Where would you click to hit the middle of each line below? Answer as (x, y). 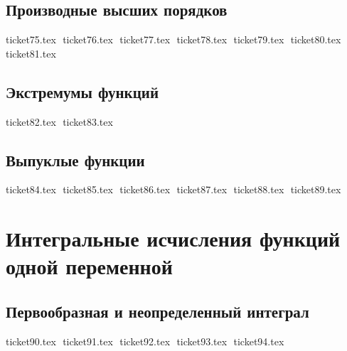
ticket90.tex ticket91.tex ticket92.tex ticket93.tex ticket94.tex (145, 341)
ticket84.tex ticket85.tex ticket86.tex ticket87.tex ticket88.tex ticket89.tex (173, 189)
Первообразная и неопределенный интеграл (158, 311)
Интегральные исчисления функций (173, 238)
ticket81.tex (31, 53)
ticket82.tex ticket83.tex (59, 121)
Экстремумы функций (82, 91)
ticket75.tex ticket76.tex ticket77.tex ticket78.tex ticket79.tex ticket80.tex (173, 39)
